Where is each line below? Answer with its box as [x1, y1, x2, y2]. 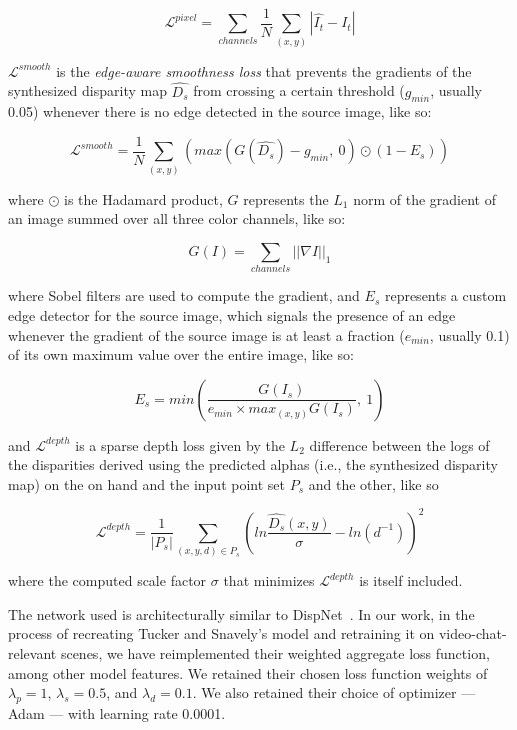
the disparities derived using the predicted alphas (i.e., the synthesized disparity [8, 454, 498, 475]
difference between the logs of [309, 434, 490, 455]
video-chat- [438, 623, 507, 644]
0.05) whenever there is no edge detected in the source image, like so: [8, 101, 432, 122]
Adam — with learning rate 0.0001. [8, 703, 226, 724]
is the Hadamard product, [64, 188, 223, 209]
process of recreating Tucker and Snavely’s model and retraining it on [8, 623, 435, 644]
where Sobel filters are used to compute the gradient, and [8, 285, 360, 306]
